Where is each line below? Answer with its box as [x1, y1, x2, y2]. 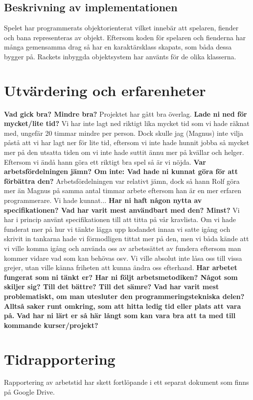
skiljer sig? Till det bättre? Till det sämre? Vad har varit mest [4, 281, 219, 292]
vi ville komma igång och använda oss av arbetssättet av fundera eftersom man [4, 243, 241, 253]
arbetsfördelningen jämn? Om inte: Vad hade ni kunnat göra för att [4, 166, 238, 176]
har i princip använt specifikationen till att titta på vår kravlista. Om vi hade [4, 214, 236, 225]
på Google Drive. [4, 387, 55, 397]
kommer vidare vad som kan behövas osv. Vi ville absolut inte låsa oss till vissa [4, 252, 242, 263]
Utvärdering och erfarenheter [4, 80, 206, 100]
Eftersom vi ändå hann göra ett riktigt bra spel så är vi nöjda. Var [4, 156, 206, 167]
